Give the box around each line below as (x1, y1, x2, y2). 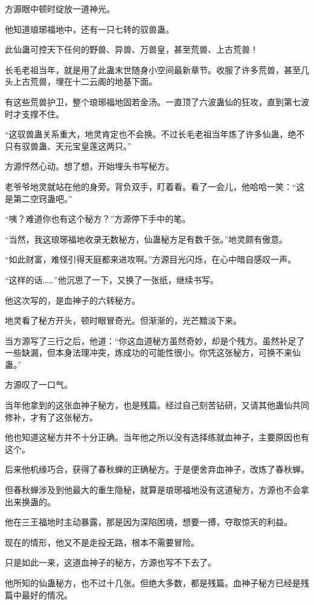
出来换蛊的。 (5, 495, 56, 508)
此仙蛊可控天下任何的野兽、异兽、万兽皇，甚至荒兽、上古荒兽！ (5, 43, 258, 56)
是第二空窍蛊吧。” (5, 192, 72, 204)
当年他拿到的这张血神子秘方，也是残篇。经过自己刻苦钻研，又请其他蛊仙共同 (5, 399, 309, 411)
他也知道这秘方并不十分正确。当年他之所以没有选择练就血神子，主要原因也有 (5, 431, 309, 443)
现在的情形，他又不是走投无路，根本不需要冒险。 (5, 535, 199, 548)
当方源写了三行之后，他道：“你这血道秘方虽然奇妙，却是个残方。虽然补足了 (5, 334, 305, 347)
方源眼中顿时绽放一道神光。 (5, 2, 115, 15)
